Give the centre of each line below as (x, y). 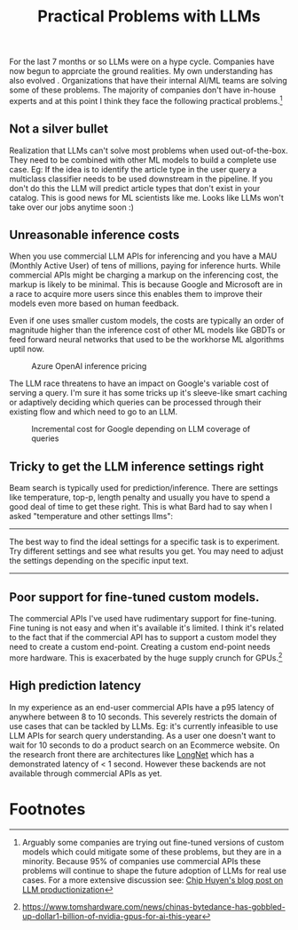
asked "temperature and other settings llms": (91, 517)
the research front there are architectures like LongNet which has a (132, 754)
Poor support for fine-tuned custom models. (134, 597)
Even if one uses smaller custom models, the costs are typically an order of (147, 321)
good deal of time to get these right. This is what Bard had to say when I (141, 507)
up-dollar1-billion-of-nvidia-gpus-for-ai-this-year (112, 916)
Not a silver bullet (59, 129)
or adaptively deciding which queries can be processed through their (135, 403)
